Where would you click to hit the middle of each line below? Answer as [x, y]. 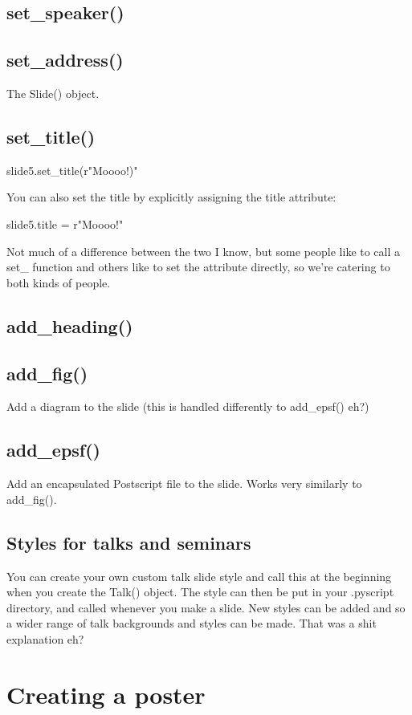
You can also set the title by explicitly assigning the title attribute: [171, 197]
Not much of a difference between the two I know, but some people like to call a [204, 251]
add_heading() [70, 325]
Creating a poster [106, 694]
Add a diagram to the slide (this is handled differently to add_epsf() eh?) [188, 406]
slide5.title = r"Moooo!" [65, 223]
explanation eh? [45, 638]
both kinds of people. [59, 282]
